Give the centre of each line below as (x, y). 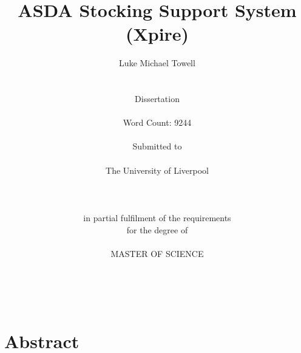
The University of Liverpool (157, 170)
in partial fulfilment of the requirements (157, 218)
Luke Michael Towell (157, 63)
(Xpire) (157, 34)
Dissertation (157, 99)
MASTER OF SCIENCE (157, 253)
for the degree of (157, 229)
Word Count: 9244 (157, 122)
